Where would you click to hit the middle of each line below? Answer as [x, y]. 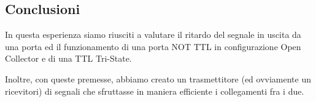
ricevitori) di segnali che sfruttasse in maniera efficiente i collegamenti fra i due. [155, 91]
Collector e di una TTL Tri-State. [68, 58]
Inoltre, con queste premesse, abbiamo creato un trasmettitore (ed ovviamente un [158, 78]
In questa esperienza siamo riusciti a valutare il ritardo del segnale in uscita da [153, 35]
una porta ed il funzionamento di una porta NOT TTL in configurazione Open [153, 46]
